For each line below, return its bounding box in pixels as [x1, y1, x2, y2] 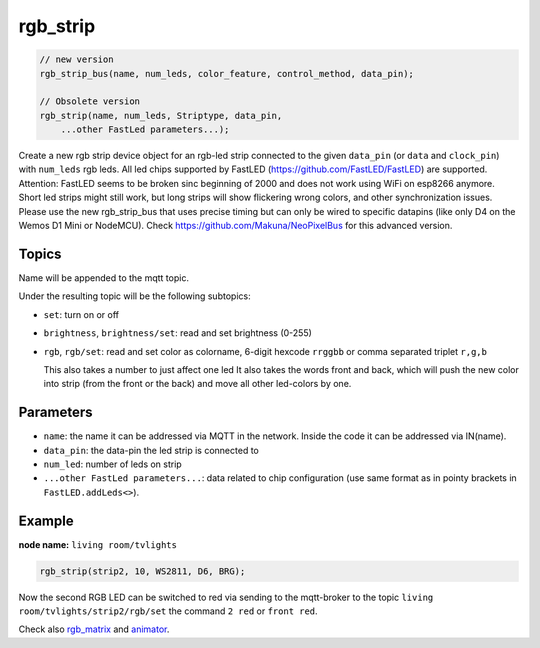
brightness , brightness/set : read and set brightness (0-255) [43, 327, 312, 339]
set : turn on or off [43, 308, 120, 320]
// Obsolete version [39, 96, 140, 107]
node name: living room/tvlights [18, 538, 177, 550]
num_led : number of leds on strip [43, 458, 182, 470]
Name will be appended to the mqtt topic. [18, 271, 190, 284]
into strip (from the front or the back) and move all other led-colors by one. [43, 378, 352, 390]
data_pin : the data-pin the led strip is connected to [43, 444, 259, 456]
